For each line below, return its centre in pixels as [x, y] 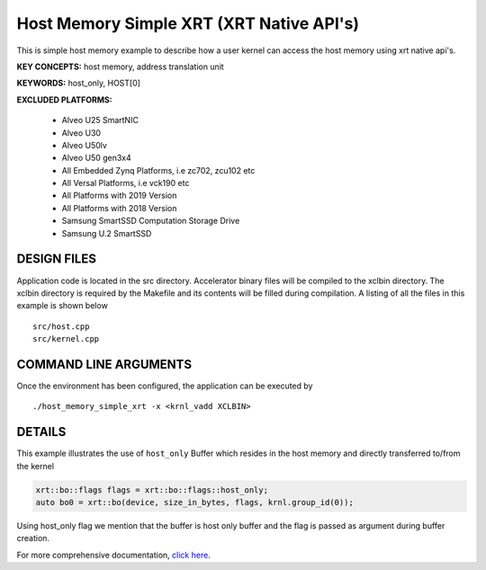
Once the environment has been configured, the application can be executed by [165, 386]
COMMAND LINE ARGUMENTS [104, 364]
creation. [33, 539]
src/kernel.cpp [66, 339]
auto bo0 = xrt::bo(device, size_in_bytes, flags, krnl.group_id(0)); [195, 503]
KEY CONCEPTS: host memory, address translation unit [120, 67]
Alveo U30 [81, 133]
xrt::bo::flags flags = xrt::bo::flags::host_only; [152, 490]
